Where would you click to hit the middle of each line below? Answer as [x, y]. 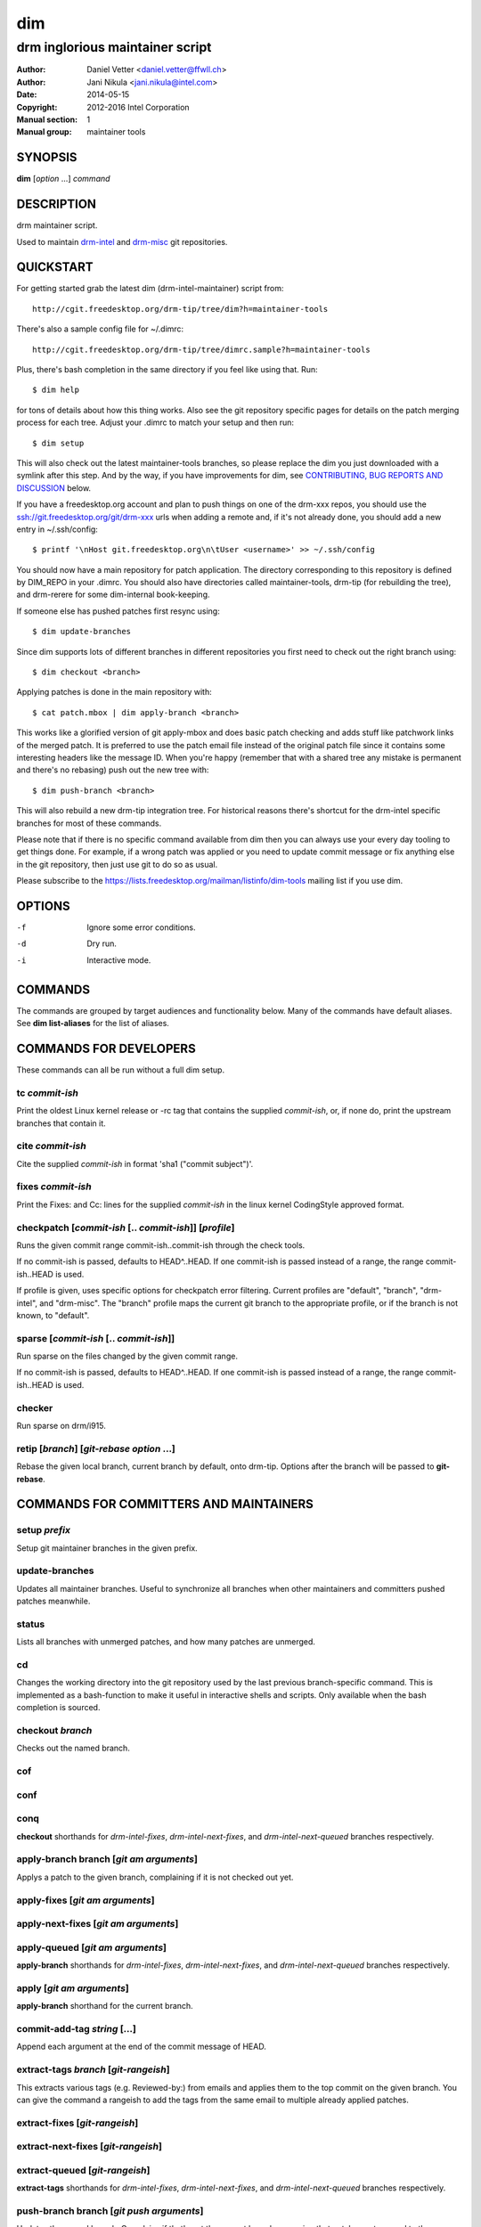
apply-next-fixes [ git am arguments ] [98, 1924]
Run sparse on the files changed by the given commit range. [127, 1356]
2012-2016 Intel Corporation [139, 107]
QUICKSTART [55, 267]
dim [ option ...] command [63, 179]
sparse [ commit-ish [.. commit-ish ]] [96, 1338]
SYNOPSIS [47, 157]
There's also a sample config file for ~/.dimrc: [100, 329]
